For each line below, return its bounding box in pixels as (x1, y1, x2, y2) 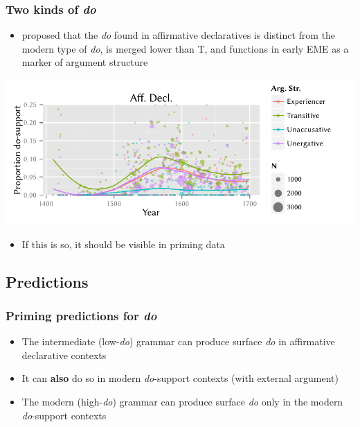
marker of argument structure (21, 55, 148, 69)
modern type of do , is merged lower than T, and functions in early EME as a (21, 41, 349, 55)
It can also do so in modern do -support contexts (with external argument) (21, 371, 339, 385)
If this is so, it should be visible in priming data (21, 236, 225, 251)
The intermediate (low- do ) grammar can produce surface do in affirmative (21, 334, 335, 349)
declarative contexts (21, 347, 107, 362)
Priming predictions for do (6, 306, 157, 324)
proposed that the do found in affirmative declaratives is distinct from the (21, 28, 336, 42)
